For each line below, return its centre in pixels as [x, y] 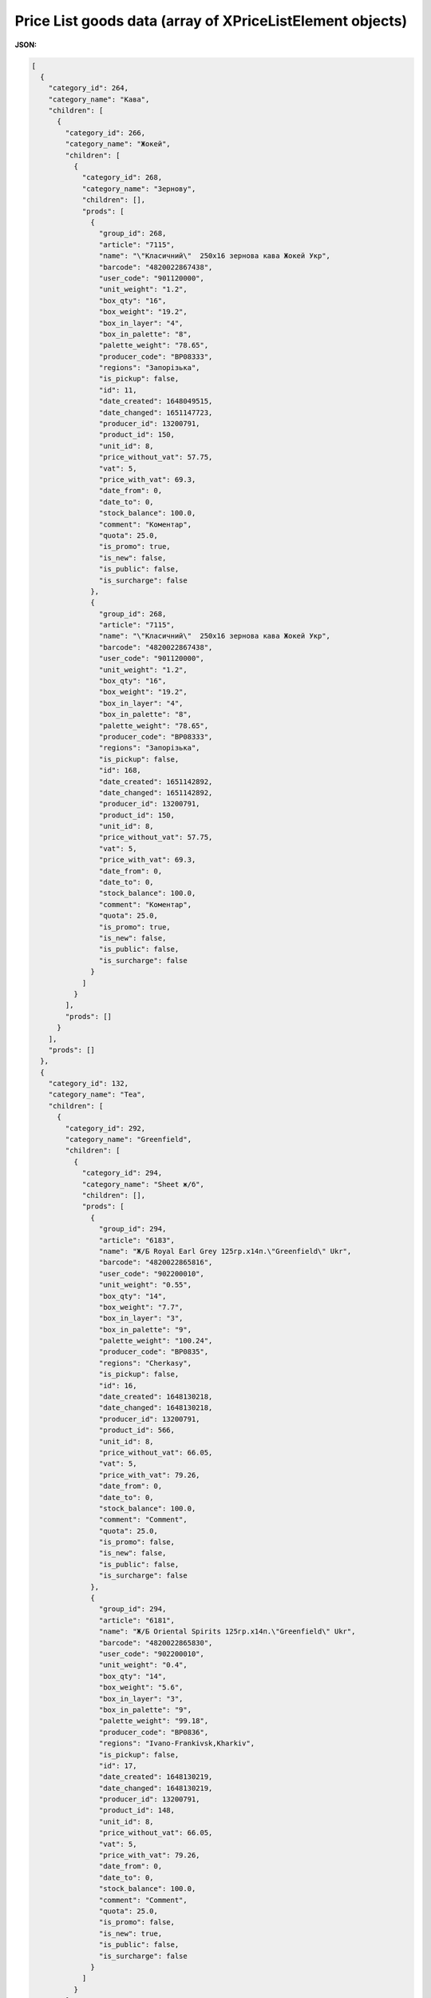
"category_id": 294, [122, 1173]
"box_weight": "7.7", [141, 1307]
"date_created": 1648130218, [156, 1397]
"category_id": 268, [122, 177]
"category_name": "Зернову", [139, 189]
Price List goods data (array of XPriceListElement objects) [211, 21]
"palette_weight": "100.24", [156, 1341]
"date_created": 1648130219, [156, 1777]
